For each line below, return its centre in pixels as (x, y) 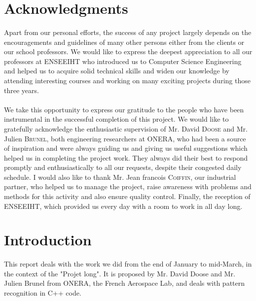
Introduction (48, 240)
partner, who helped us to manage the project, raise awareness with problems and (128, 186)
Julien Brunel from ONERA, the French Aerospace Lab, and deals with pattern (125, 283)
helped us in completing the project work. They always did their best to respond (126, 157)
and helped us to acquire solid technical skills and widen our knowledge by (117, 71)
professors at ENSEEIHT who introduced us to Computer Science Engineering (123, 61)
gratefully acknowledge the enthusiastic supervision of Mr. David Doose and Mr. (126, 128)
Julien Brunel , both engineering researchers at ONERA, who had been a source (125, 138)
